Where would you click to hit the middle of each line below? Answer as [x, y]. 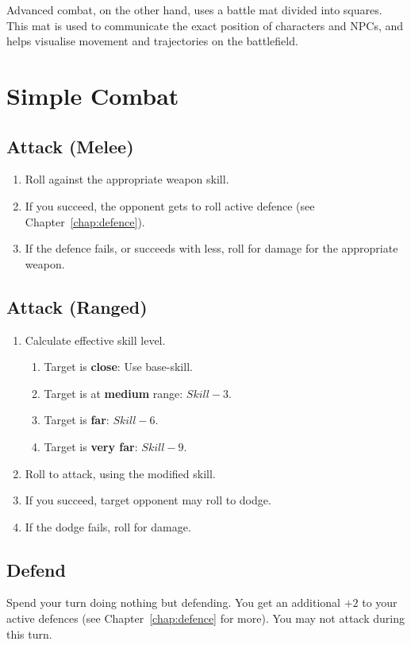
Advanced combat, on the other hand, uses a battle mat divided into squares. [194, 10]
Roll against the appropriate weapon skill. [127, 179]
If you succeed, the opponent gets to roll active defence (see [170, 205]
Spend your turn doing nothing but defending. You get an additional [173, 603]
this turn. [29, 633]
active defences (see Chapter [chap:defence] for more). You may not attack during [205, 618]
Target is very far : [91, 446]
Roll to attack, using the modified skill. [120, 473]
